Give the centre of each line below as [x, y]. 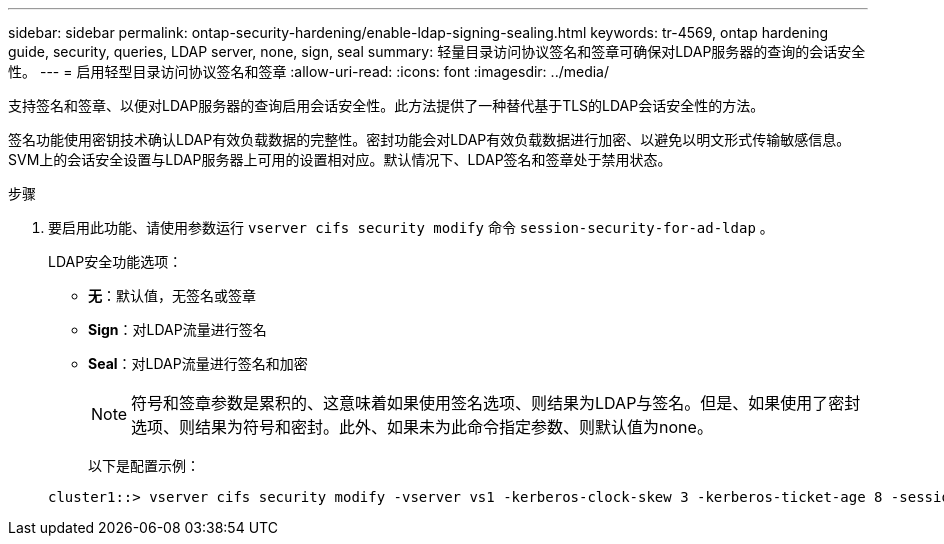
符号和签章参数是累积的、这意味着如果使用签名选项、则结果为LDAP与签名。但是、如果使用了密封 [496, 403]
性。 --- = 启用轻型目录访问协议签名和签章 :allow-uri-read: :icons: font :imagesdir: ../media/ [309, 71]
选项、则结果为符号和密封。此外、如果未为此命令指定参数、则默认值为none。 [422, 427]
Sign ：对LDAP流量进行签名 [177, 329]
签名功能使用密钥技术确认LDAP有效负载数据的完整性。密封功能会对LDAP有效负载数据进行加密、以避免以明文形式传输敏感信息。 [429, 139]
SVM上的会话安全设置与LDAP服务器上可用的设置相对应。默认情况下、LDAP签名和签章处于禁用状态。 [340, 159]
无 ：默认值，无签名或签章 [172, 295]
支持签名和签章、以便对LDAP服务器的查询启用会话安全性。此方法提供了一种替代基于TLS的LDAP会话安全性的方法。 [386, 105]
